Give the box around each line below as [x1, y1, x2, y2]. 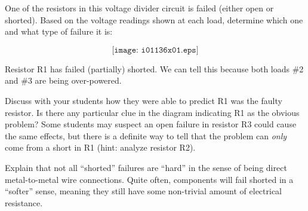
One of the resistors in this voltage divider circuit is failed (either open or [5, 2, 274, 14]
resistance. [5, 196, 43, 209]
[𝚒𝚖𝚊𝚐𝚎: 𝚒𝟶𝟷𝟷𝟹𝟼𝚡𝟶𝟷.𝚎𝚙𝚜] [112, 45, 199, 54]
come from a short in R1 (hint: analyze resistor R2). [5, 141, 196, 154]
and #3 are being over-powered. [5, 74, 122, 87]
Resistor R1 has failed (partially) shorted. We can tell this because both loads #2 [5, 62, 304, 75]
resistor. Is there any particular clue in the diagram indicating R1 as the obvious [5, 106, 300, 118]
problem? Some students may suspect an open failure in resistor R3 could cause [5, 118, 297, 130]
